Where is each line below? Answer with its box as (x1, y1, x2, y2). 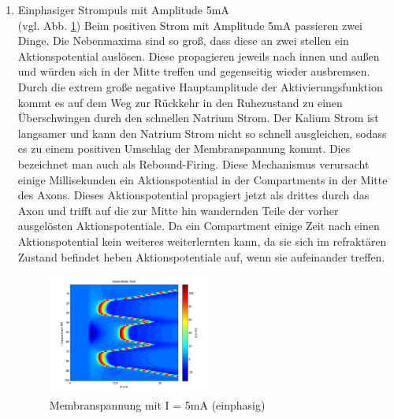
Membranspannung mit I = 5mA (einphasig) (49, 396, 266, 413)
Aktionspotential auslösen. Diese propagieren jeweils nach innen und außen (17, 47, 380, 64)
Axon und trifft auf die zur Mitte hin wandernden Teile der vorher (17, 202, 339, 218)
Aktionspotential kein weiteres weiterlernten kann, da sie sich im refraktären (17, 232, 387, 249)
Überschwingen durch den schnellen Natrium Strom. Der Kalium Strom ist (17, 109, 379, 126)
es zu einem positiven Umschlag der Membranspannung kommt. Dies (17, 140, 351, 157)
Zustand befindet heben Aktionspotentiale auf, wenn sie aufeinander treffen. (17, 248, 385, 265)
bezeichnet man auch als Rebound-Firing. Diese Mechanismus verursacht (17, 155, 370, 172)
